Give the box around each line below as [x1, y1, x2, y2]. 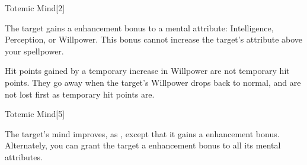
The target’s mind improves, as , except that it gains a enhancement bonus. [5, 127, 280, 140]
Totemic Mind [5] [5, 108, 65, 120]
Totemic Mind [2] [5, 2, 65, 14]
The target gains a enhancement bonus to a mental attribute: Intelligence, [5, 21, 274, 34]
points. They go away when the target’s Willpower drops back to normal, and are [5, 76, 301, 88]
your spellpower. [5, 44, 64, 57]
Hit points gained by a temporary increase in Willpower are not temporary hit [5, 64, 290, 77]
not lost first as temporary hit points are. [5, 88, 155, 100]
